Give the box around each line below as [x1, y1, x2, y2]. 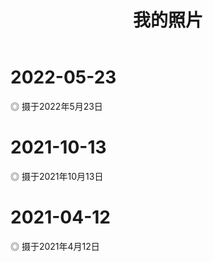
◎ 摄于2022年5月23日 [10, 100, 103, 112]
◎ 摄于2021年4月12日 [10, 240, 100, 252]
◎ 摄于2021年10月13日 [10, 170, 104, 182]
